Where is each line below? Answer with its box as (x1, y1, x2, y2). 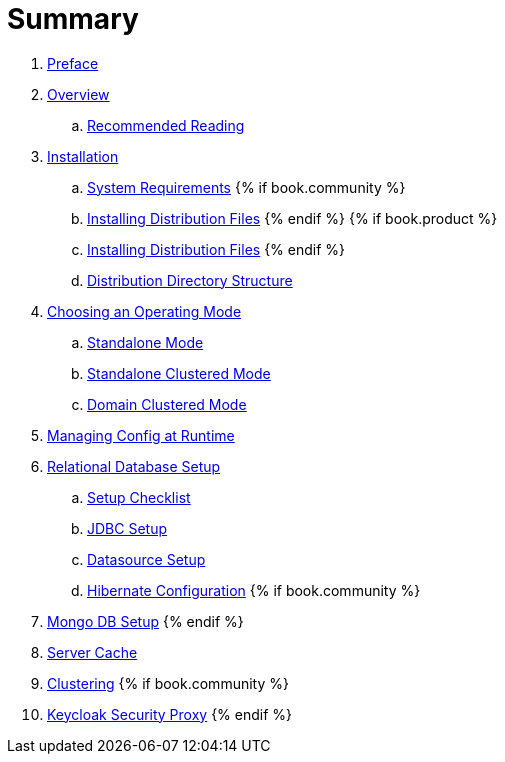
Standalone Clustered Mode (87, 364, 271, 382)
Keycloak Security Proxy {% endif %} (47, 705, 293, 723)
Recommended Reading (87, 116, 245, 134)
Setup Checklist (87, 488, 191, 506)
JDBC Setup (87, 519, 167, 537)
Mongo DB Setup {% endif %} (47, 612, 244, 630)
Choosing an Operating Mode (47, 302, 242, 320)
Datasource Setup (87, 550, 206, 568)
